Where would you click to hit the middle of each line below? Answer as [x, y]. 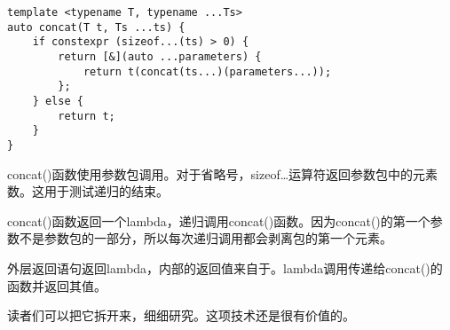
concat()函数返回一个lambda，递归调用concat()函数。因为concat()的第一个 [219, 220]
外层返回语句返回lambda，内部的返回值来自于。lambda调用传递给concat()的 [225, 267]
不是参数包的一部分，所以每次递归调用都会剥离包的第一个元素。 [205, 238]
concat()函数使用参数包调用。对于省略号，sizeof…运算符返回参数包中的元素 [223, 173]
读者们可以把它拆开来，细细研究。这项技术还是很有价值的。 [181, 315]
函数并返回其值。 [57, 285]
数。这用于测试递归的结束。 [88, 191]
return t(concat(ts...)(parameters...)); [207, 71]
